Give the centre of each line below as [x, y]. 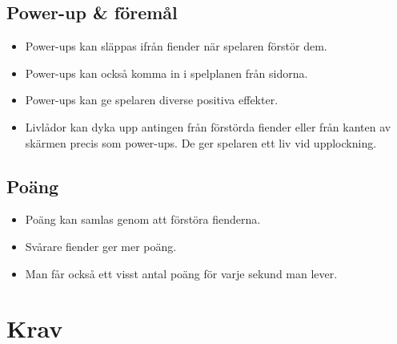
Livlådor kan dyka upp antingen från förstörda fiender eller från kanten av [208, 126]
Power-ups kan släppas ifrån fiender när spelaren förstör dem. [176, 46]
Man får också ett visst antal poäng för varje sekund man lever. [181, 273]
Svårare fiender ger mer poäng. [101, 246]
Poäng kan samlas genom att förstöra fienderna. [143, 219]
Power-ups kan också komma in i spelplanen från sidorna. [166, 73]
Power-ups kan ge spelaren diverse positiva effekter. [152, 100]
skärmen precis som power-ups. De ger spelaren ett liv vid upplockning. [201, 142]
